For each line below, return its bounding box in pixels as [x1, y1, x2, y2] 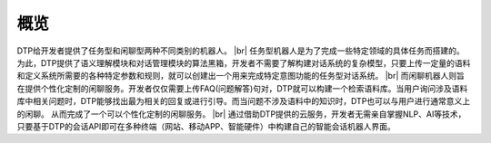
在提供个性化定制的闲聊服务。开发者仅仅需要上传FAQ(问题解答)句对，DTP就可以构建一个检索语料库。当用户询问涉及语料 [16, 82, 468, 94]
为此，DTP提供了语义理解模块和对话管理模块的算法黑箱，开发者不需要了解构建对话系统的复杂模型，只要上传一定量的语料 [16, 57, 471, 68]
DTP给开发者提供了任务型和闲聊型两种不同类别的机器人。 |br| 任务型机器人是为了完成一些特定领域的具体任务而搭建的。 [16, 45, 465, 56]
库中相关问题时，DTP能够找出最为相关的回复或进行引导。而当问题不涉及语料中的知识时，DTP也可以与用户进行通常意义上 [16, 96, 471, 107]
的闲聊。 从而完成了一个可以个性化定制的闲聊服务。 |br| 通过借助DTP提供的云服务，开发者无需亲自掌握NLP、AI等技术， [16, 109, 466, 119]
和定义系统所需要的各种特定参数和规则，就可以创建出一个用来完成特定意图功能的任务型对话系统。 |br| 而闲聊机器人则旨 [16, 71, 466, 81]
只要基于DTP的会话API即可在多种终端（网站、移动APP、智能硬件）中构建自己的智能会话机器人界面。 [16, 120, 396, 131]
